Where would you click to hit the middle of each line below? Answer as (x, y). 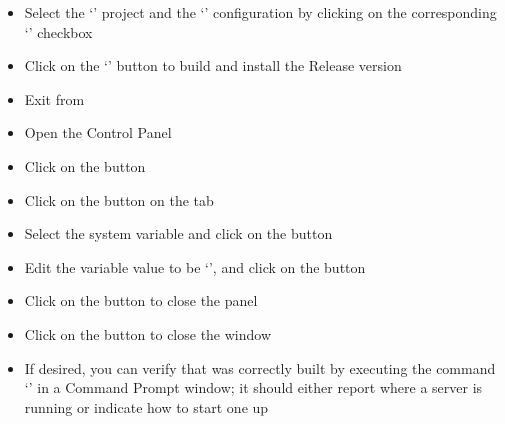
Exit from (54, 98)
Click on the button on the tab (119, 199)
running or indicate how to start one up (146, 406)
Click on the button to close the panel (141, 300)
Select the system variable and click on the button (178, 233)
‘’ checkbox (58, 31)
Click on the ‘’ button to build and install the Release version (213, 65)
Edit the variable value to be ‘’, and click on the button (195, 266)
